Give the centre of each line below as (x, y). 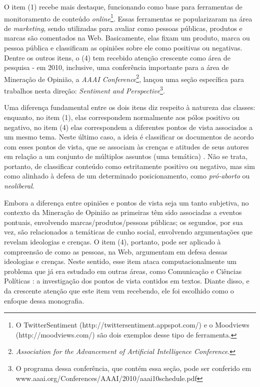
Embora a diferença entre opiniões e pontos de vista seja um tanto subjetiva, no (126, 202)
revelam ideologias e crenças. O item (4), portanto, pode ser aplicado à (112, 242)
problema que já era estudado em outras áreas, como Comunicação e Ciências (123, 271)
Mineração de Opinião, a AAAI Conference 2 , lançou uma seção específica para (124, 78)
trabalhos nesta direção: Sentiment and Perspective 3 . (84, 90)
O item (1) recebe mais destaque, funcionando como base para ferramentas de (123, 6)
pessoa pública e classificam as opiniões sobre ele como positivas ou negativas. (123, 48)
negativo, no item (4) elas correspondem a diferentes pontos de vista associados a (128, 127)
